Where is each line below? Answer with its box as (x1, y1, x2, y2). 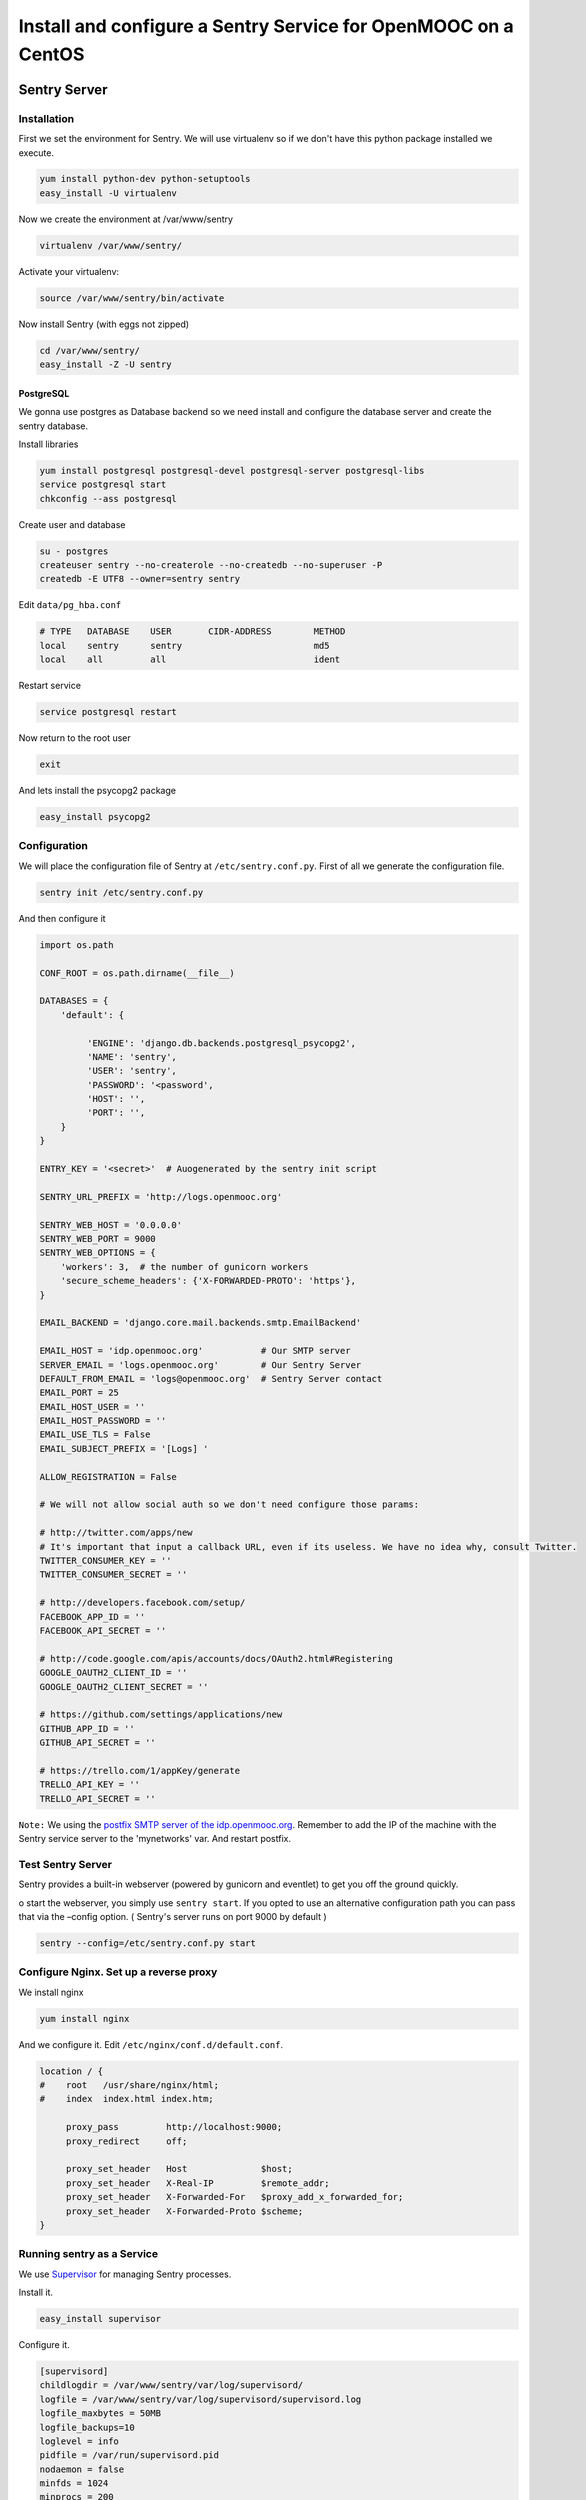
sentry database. (18, 420, 89, 432)
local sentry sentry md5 (39, 640, 330, 651)
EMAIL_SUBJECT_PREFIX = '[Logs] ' (39, 1443, 209, 1454)
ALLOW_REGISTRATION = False (39, 1471, 177, 1482)
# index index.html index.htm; (39, 2093, 214, 2105)
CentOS (18, 43, 85, 65)
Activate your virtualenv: (18, 265, 120, 277)
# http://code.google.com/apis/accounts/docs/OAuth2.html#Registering (39, 1653, 394, 1664)
